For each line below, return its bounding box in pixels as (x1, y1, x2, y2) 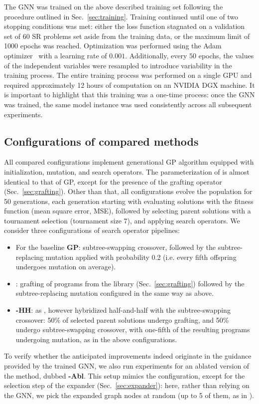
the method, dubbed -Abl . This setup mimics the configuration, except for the (4, 370, 245, 381)
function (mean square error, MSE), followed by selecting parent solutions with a (4, 205, 251, 216)
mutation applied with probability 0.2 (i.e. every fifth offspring (45, 251, 237, 262)
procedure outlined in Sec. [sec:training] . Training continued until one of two (4, 11, 239, 21)
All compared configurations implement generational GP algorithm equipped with (4, 157, 254, 167)
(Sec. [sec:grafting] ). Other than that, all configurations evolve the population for (4, 186, 253, 197)
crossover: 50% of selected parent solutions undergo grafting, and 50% (15, 314, 229, 325)
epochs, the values (198, 50, 254, 60)
